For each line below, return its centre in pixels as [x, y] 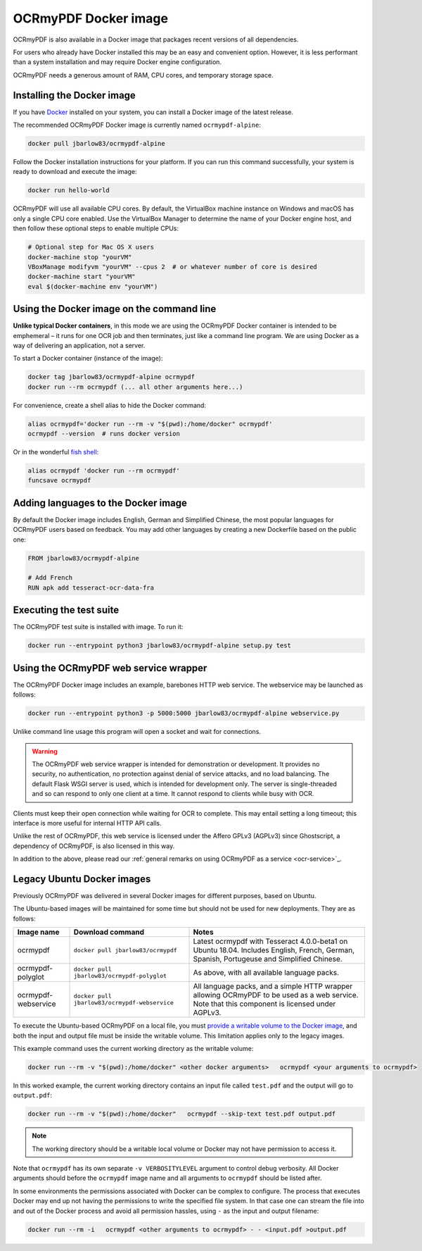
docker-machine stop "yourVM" [80, 257]
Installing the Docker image [75, 95]
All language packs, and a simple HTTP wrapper [273, 986]
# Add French [50, 578]
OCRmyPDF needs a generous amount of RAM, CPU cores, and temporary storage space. [143, 75]
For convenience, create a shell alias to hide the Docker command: [110, 405]
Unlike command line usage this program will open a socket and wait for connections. [137, 732]
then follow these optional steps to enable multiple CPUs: [96, 228]
